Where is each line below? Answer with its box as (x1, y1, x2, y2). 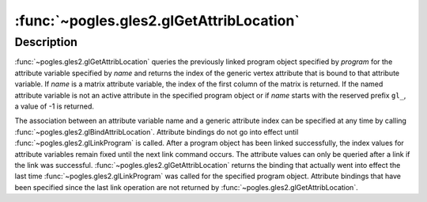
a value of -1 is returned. (14, 101, 95, 111)
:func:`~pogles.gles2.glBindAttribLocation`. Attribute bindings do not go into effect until (14, 127, 299, 136)
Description (14, 35, 78, 49)
